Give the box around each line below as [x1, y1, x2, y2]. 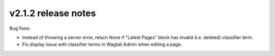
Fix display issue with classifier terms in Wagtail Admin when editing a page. [22, 41, 182, 47]
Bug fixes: [9, 25, 31, 31]
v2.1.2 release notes [9, 8, 96, 19]
